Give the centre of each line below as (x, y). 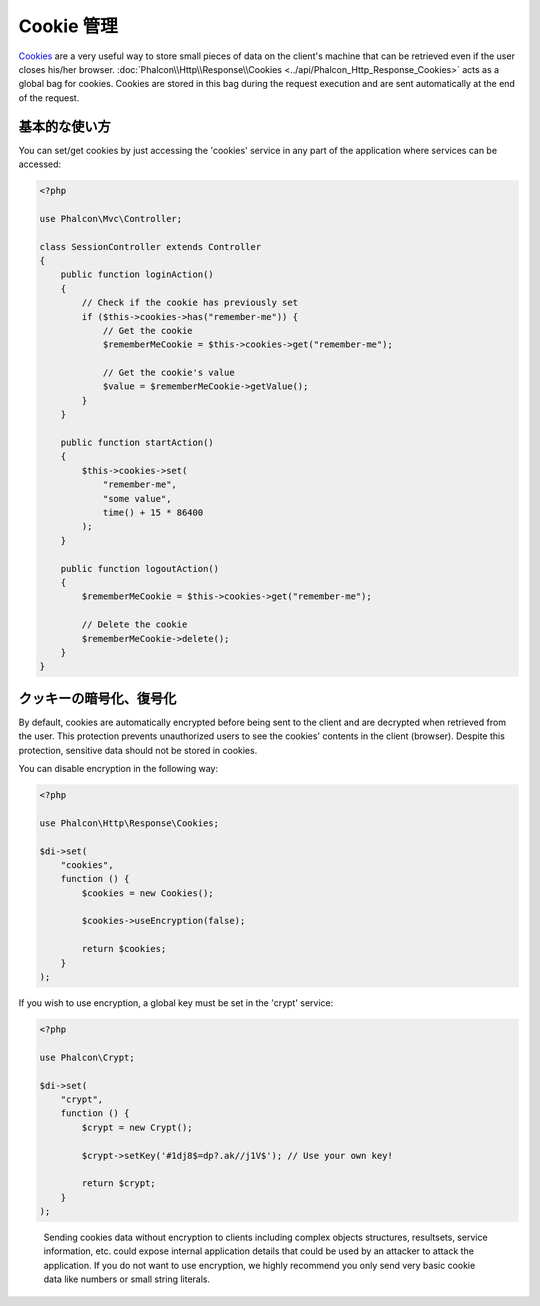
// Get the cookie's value (168, 373)
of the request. (49, 97)
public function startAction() (137, 443)
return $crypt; (119, 1183)
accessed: (40, 164)
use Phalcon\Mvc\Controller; (111, 218)
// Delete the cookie (134, 624)
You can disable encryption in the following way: (118, 768)
